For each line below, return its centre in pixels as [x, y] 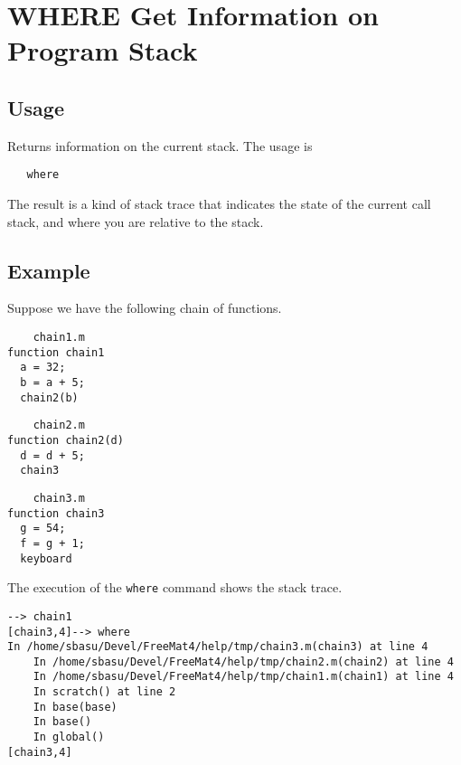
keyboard [46, 558]
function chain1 [56, 352]
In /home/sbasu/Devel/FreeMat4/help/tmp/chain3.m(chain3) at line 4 [218, 647]
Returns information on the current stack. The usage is [160, 145]
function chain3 [56, 513]
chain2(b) [49, 397]
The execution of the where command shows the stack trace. [175, 587]
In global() [69, 737]
